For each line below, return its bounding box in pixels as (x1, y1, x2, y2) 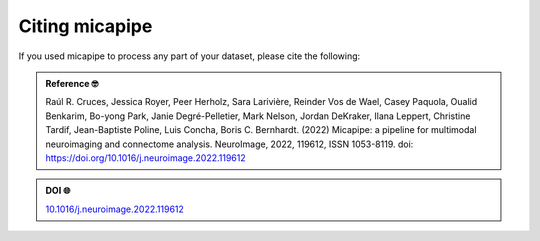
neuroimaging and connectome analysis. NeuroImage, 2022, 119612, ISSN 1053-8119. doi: (45, 138, 414, 150)
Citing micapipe (18, 15, 153, 37)
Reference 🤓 (45, 77, 99, 89)
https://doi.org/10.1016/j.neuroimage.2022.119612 (45, 151, 247, 164)
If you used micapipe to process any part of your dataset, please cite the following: (18, 50, 361, 62)
